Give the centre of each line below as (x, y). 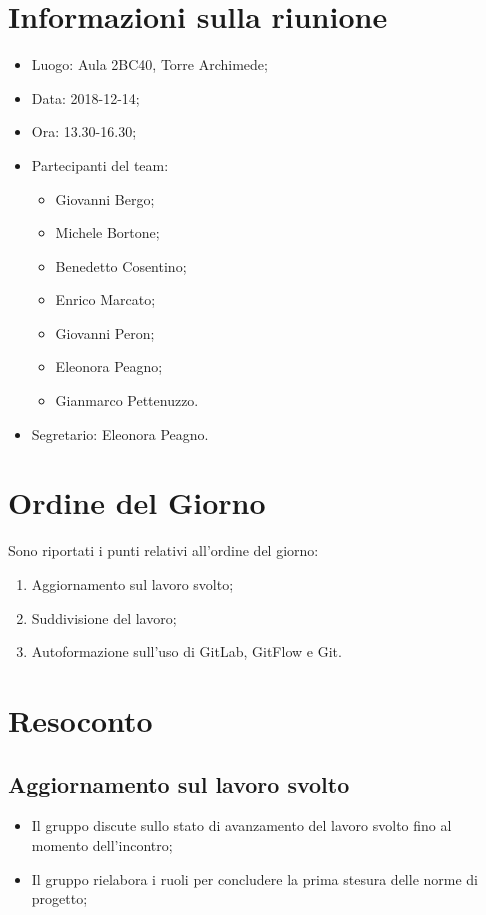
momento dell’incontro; (102, 844)
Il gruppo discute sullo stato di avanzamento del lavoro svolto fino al (241, 825)
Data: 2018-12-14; (85, 97)
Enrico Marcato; (105, 299)
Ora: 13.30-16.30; (84, 131)
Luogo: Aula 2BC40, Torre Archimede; (149, 64)
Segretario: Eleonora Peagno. (120, 433)
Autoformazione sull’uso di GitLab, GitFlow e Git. (186, 651)
